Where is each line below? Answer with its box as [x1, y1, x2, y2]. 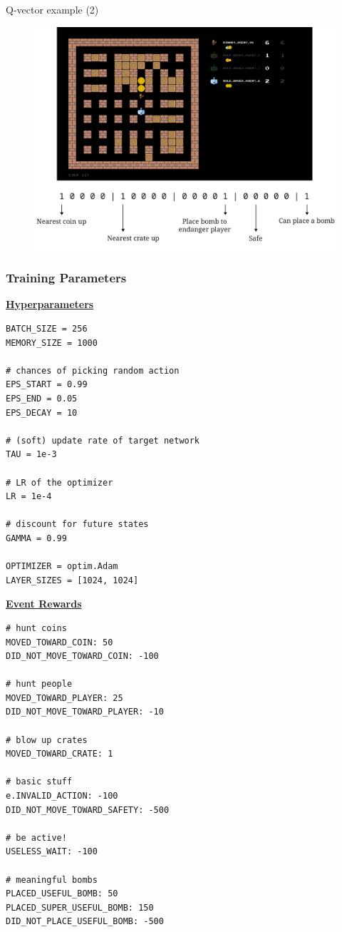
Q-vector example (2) [6, 2, 99, 16]
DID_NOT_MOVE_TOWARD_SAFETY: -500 [6, 804, 170, 815]
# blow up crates [6, 734, 88, 745]
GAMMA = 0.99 [6, 533, 67, 543]
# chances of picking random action [6, 365, 180, 376]
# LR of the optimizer [6, 477, 113, 488]
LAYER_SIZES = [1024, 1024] [6, 575, 139, 585]
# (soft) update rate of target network [6, 435, 200, 446]
